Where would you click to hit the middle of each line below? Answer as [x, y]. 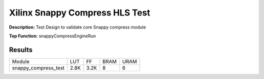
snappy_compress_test [38, 68]
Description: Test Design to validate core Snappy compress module [77, 27]
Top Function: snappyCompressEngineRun [53, 36]
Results [21, 50]
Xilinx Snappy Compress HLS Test [80, 13]
